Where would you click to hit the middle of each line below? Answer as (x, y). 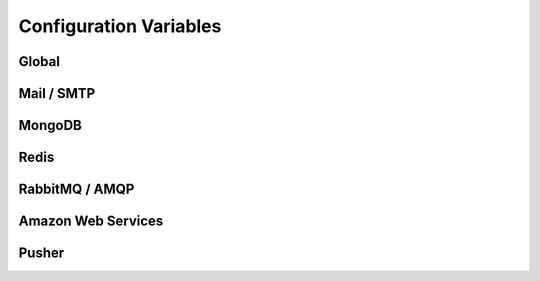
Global (39, 61)
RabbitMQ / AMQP (76, 189)
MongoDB (50, 125)
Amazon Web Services (91, 221)
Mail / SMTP (57, 93)
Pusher (41, 253)
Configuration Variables (120, 26)
